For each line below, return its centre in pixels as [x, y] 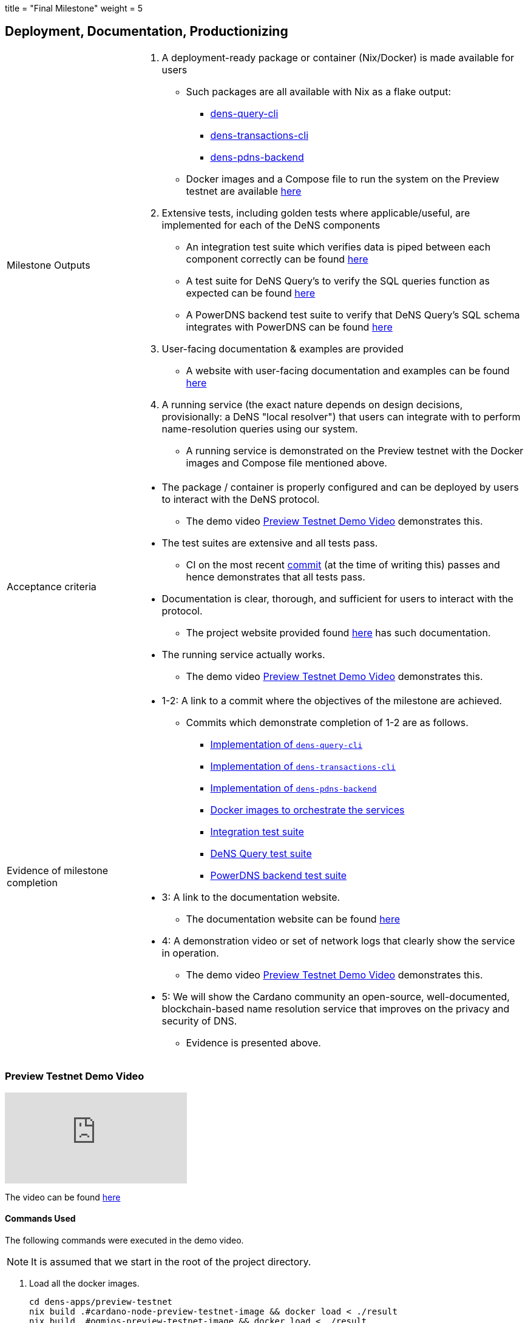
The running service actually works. [243, 654]
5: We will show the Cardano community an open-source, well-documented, [336, 996]
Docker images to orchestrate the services [307, 810]
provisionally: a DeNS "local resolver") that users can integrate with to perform [341, 416]
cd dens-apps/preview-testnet [101, 1301]
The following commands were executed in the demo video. [124, 1240]
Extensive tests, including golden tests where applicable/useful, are [316, 213]
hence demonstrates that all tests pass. [276, 577]
